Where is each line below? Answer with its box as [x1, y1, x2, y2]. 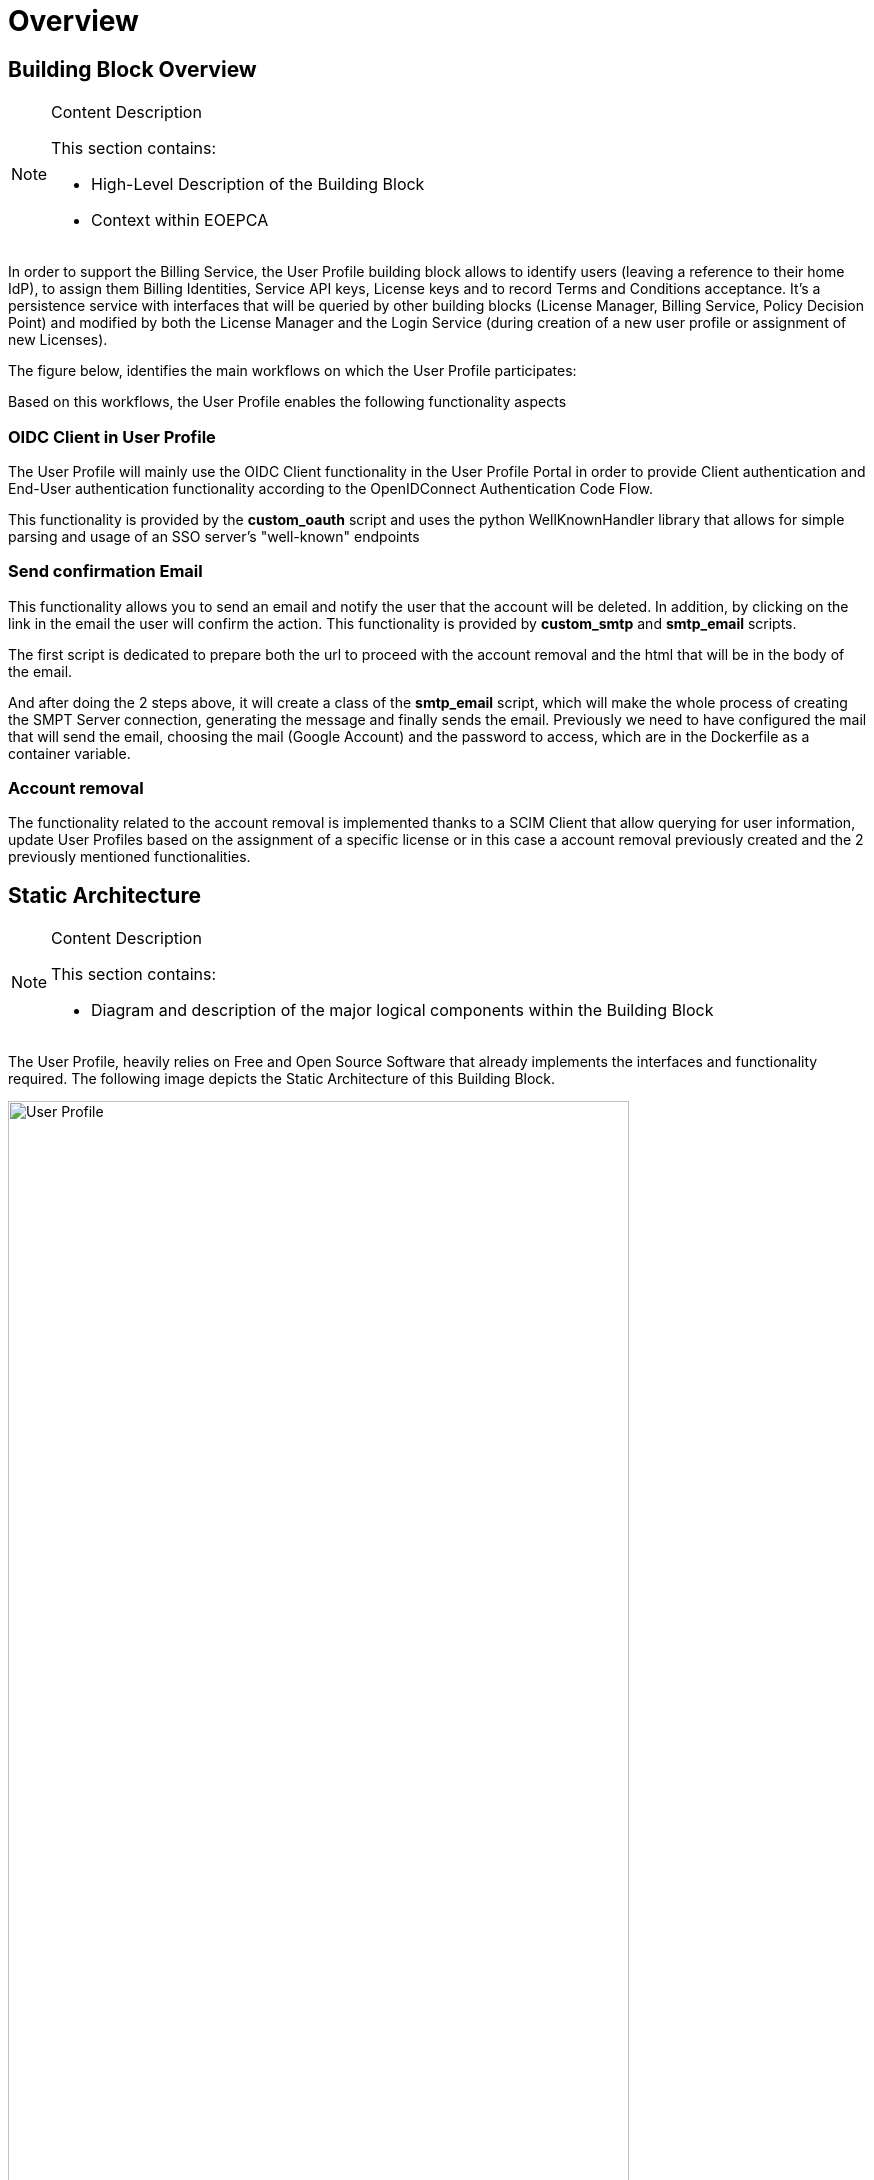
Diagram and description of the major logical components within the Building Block [91, 1000, 714, 1021]
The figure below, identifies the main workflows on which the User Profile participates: [8, 362, 577, 380]
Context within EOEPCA [91, 210, 269, 231]
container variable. [8, 744, 131, 762]
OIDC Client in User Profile [8, 426, 216, 447]
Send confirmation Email [8, 561, 203, 582]
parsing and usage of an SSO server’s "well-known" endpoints [8, 527, 420, 545]
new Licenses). [8, 331, 108, 349]
